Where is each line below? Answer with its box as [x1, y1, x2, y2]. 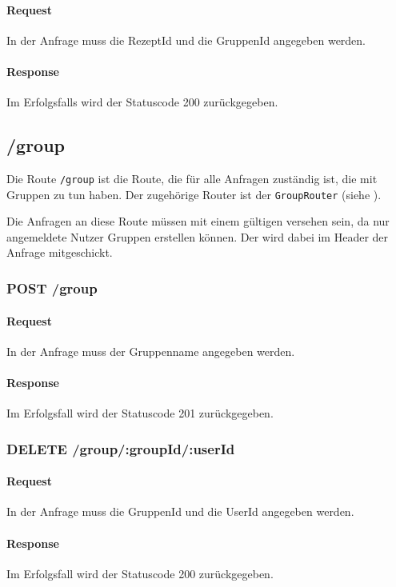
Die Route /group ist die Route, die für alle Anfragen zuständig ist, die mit [6, 170, 378, 186]
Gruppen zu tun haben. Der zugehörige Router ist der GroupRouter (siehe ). [6, 186, 382, 202]
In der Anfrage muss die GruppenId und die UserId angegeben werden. [6, 503, 354, 520]
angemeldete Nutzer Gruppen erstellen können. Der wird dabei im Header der [6, 228, 389, 245]
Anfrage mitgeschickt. [6, 244, 113, 261]
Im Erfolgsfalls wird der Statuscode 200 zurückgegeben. [6, 94, 278, 110]
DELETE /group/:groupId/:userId [6, 438, 235, 458]
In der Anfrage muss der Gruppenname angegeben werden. [6, 342, 295, 359]
